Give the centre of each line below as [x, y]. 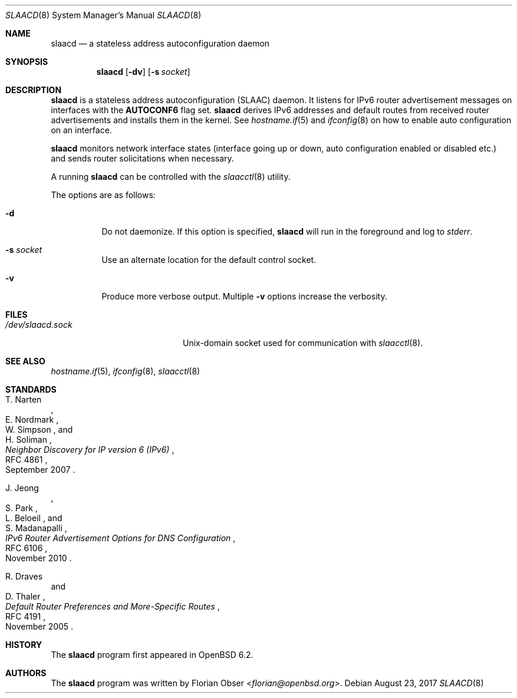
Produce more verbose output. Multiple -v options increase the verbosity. [244, 296]
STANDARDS [31, 389]
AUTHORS [26, 673]
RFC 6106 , [27, 548]
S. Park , [22, 508]
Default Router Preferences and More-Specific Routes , [113, 606]
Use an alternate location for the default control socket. [209, 260]
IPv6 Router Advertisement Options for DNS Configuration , [121, 538]
